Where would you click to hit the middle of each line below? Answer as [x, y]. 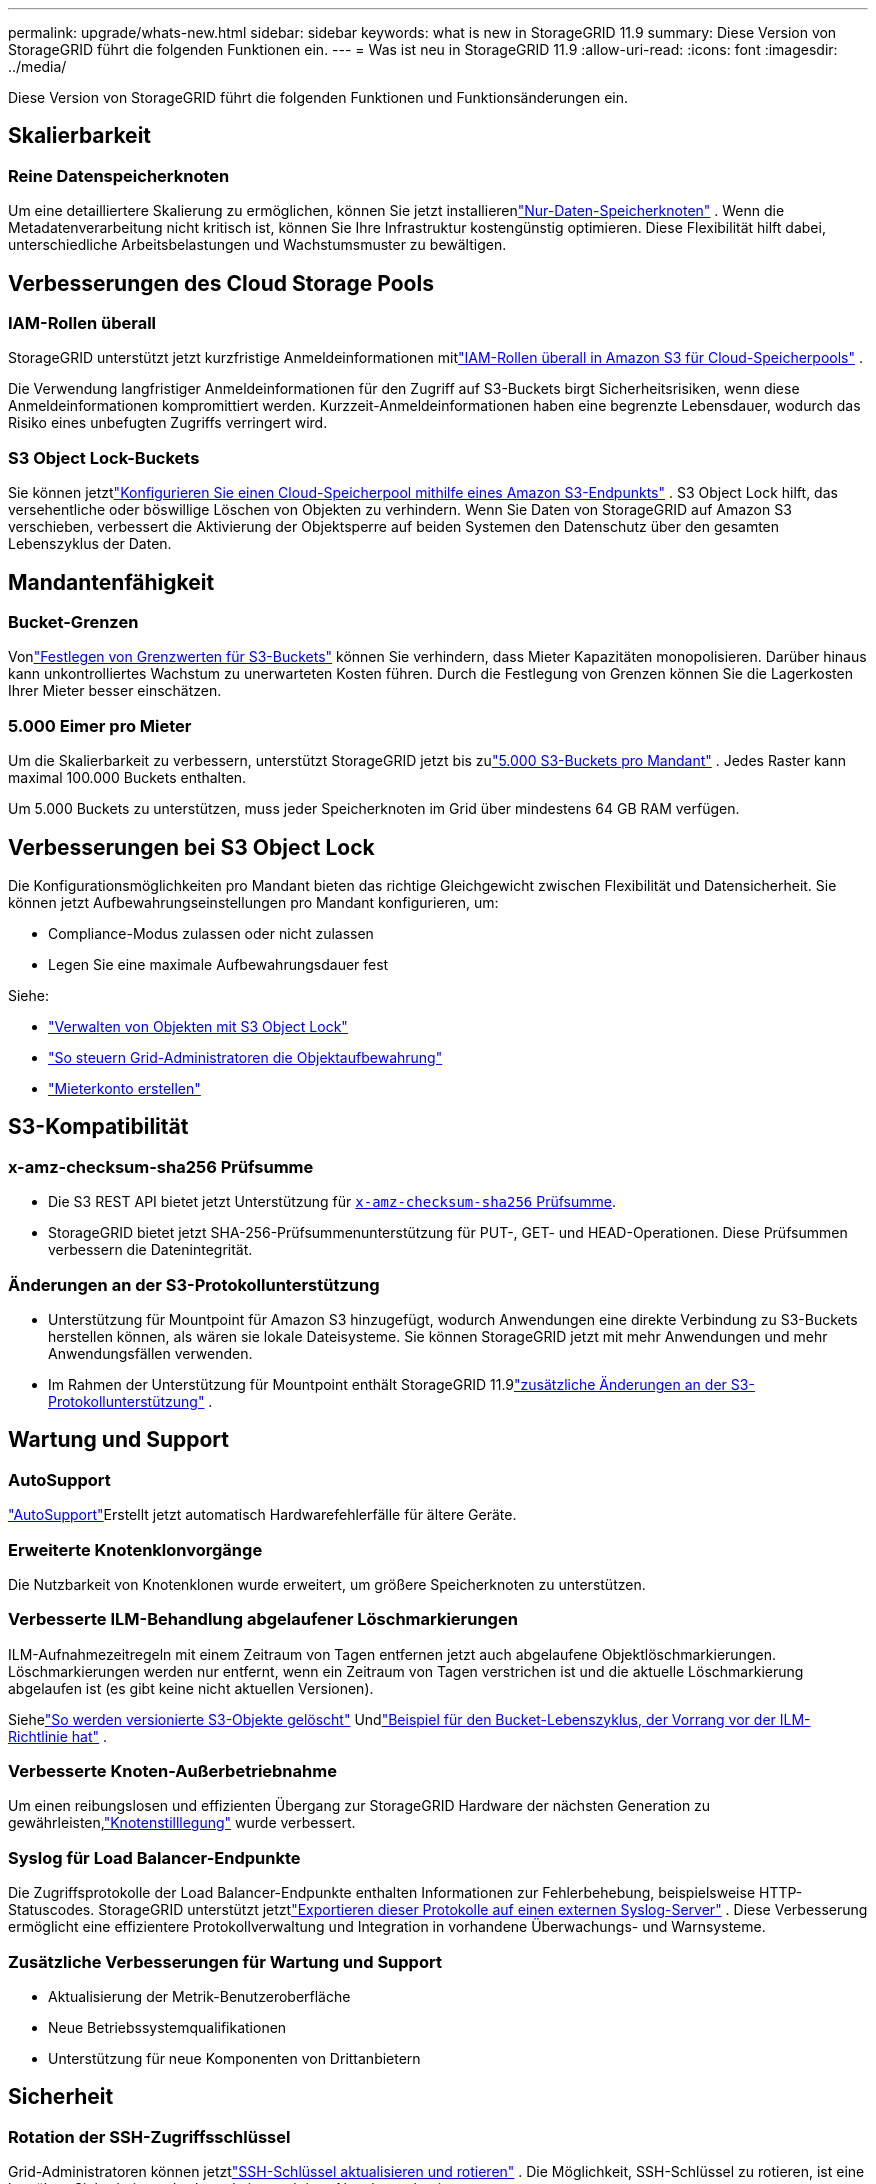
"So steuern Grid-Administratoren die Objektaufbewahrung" [245, 1057]
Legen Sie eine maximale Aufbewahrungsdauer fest [218, 964]
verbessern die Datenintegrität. [150, 1250]
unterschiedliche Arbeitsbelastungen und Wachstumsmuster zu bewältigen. [257, 245]
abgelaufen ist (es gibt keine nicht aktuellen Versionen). [191, 1688]
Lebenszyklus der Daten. [90, 544]
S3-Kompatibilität [98, 1127]
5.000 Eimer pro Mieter [100, 725]
